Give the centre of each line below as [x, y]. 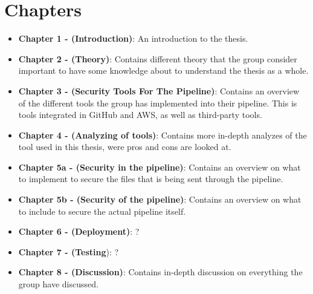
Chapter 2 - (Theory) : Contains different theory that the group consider [158, 58]
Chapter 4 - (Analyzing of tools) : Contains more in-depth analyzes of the [163, 135]
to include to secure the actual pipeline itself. [102, 211]
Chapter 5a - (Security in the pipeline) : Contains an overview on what [160, 167]
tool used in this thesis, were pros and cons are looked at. [125, 147]
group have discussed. [58, 284]
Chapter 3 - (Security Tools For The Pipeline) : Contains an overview [159, 90]
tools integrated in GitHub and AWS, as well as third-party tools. [140, 115]
